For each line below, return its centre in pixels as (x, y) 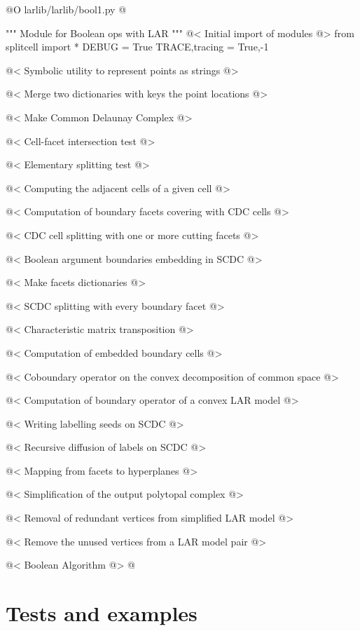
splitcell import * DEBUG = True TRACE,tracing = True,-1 (137, 47)
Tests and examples (102, 613)
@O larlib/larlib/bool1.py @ (66, 9)
